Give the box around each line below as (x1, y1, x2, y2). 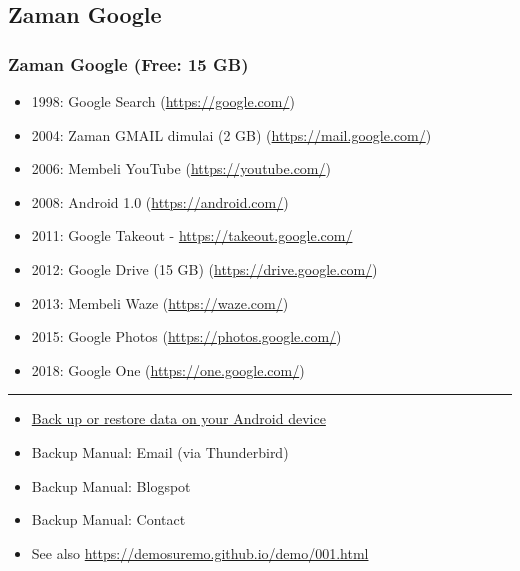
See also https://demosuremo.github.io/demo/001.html (31, 542, 369, 563)
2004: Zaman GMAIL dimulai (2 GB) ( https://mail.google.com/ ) (31, 124, 432, 145)
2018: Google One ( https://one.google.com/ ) (31, 359, 305, 380)
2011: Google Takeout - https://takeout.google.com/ (31, 225, 353, 246)
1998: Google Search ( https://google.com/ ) (31, 91, 295, 111)
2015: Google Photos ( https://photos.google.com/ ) (31, 326, 342, 347)
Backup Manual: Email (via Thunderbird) (31, 441, 289, 462)
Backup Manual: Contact (31, 509, 186, 530)
